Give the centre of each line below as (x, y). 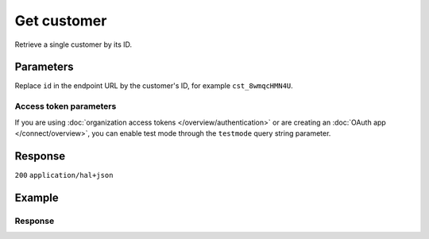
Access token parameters (66, 106)
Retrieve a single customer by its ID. (73, 44)
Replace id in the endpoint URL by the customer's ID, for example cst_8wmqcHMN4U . (154, 86)
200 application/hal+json (64, 175)
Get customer (61, 21)
